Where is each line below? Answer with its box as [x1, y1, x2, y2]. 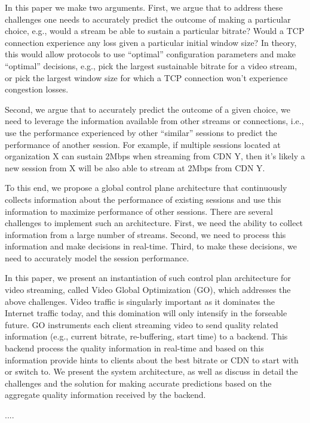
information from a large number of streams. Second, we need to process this [5, 228, 286, 240]
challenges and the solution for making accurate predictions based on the [5, 376, 272, 389]
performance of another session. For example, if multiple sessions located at [5, 138, 281, 150]
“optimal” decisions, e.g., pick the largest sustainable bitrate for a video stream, [5, 59, 297, 72]
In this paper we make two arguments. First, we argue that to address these [5, 1, 283, 13]
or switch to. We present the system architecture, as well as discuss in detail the [5, 365, 298, 378]
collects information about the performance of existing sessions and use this [5, 193, 281, 205]
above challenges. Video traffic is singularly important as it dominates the [5, 295, 275, 307]
